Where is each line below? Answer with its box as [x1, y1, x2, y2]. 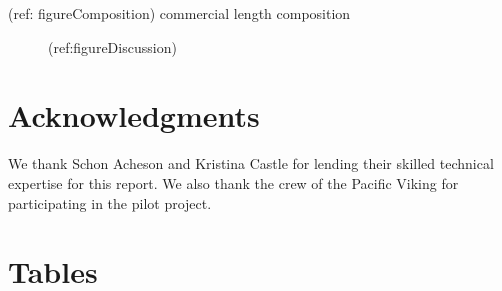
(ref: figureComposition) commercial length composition [8, 3, 351, 23]
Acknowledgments [8, 95, 260, 136]
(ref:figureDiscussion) [48, 36, 177, 57]
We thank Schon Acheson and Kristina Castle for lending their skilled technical [8, 153, 494, 174]
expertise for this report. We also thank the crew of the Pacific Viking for [8, 172, 459, 193]
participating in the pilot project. [8, 192, 212, 213]
